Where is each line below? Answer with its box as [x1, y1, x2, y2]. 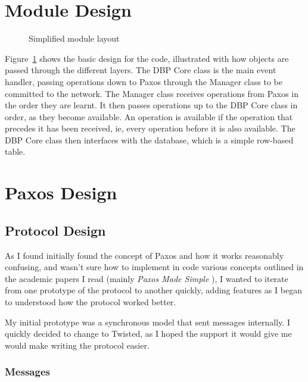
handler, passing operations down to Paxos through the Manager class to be [5, 75, 282, 87]
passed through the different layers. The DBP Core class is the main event [5, 64, 276, 76]
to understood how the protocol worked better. [5, 296, 176, 308]
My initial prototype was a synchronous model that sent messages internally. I [5, 315, 290, 328]
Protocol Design [5, 221, 106, 239]
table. [5, 145, 26, 158]
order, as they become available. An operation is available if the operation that [5, 110, 293, 123]
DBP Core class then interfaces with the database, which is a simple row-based [5, 133, 294, 146]
